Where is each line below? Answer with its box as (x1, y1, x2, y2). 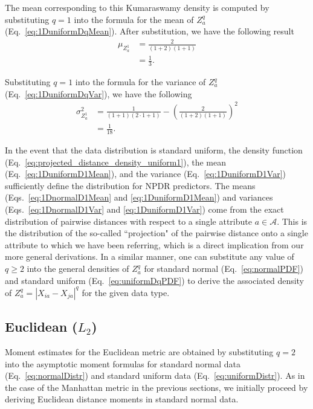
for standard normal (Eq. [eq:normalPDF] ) (144, 262, 303, 275)
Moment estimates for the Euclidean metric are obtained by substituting (5, 345, 274, 358)
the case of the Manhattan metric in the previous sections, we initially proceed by (5, 381, 308, 393)
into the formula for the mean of (74, 13, 194, 25)
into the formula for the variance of (75, 76, 206, 88)
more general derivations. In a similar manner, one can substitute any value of (5, 250, 294, 263)
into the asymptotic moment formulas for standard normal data (5, 357, 241, 370)
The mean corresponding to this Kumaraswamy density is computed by (5, 1, 269, 13)
